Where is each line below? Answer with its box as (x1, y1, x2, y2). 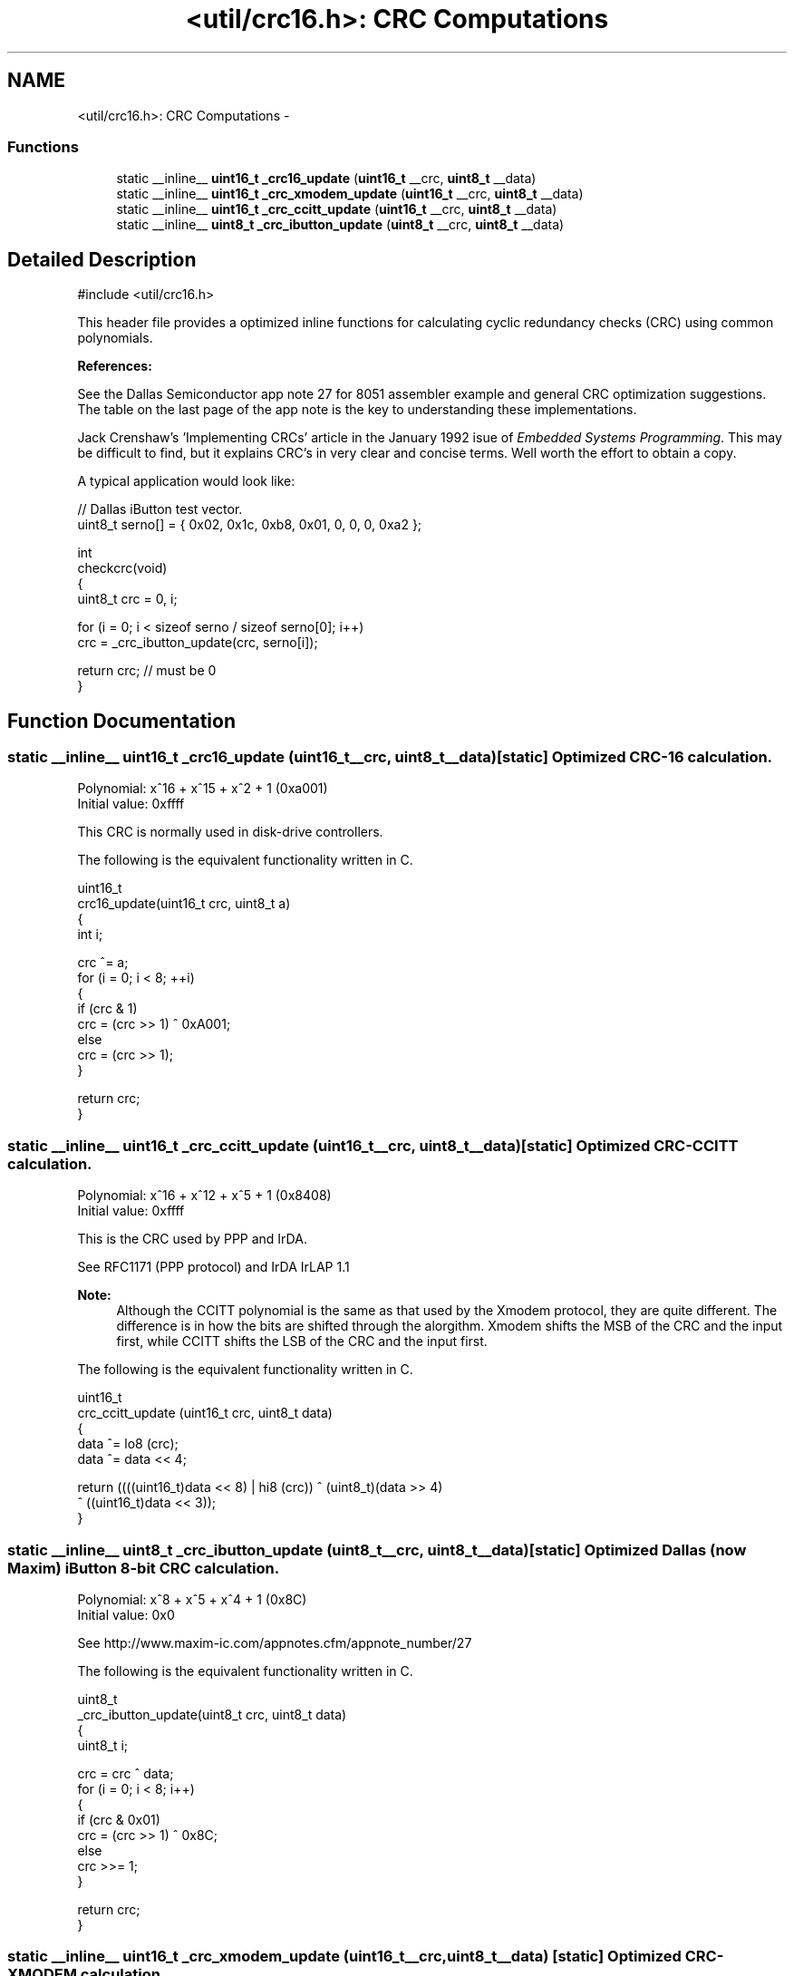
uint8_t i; (77, 1737, 129, 1753)
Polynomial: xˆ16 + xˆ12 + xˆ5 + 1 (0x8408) (77, 1187, 332, 1204)
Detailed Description (7, 247, 197, 271)
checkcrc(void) (77, 560, 168, 576)
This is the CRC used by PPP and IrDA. (77, 1231, 307, 1247)
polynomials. (77, 330, 153, 346)
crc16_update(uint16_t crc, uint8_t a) (77, 896, 291, 912)
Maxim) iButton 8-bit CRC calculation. (7, 1558, 280, 1577)
